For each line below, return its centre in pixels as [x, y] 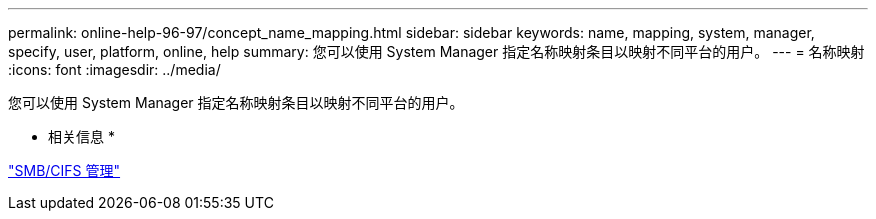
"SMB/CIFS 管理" [64, 170]
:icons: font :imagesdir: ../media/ [114, 69]
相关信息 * [81, 136]
